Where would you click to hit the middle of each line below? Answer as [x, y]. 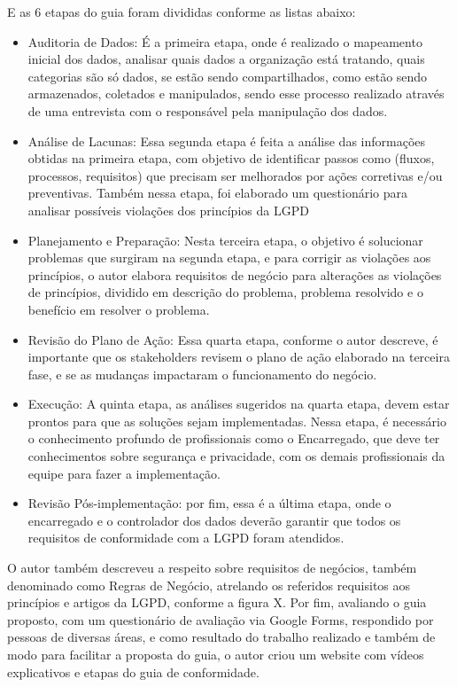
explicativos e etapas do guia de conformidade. [133, 671]
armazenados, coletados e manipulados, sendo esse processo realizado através [236, 94]
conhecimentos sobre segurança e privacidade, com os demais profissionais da [236, 456]
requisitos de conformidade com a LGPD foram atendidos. [186, 538]
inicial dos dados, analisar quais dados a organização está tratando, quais [226, 59]
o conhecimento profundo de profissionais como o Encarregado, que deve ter [234, 438]
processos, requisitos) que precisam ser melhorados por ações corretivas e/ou [235, 175]
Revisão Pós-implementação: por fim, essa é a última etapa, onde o [209, 503]
